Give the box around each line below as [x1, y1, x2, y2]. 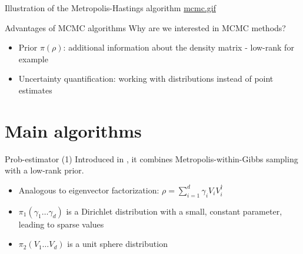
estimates [18, 83, 52, 96]
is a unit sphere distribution [67, 238, 168, 250]
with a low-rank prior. [5, 164, 84, 176]
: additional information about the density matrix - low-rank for [63, 41, 294, 54]
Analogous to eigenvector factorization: [18, 183, 159, 196]
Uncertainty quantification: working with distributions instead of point [18, 72, 274, 85]
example [18, 52, 48, 65]
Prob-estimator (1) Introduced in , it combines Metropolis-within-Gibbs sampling [5, 152, 298, 165]
